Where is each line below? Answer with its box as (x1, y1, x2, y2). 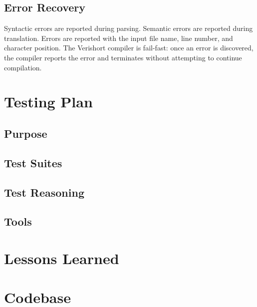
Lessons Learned (4, 248, 119, 268)
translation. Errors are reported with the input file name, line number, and (4, 32, 233, 43)
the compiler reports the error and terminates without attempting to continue (4, 52, 242, 62)
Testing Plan (4, 91, 93, 112)
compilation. (4, 62, 42, 72)
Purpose (4, 125, 47, 141)
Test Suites (4, 155, 62, 170)
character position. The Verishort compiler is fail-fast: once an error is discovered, (4, 42, 254, 53)
